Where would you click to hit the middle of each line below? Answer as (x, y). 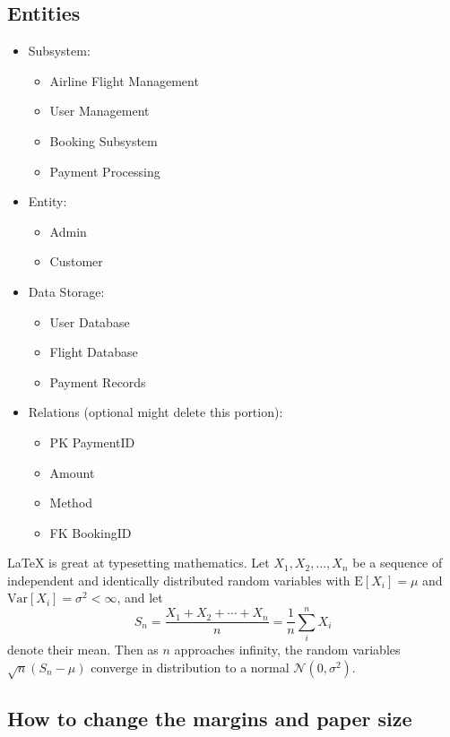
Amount (72, 472)
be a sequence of (398, 563)
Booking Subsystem (104, 140)
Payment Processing (105, 171)
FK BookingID (91, 532)
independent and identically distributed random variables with (179, 580)
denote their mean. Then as (83, 650)
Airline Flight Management (124, 80)
